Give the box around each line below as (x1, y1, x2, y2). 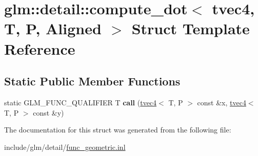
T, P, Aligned (4, 18, 102, 39)
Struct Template (131, 18, 250, 39)
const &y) (33, 107, 64, 118)
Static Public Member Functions (4, 73, 181, 89)
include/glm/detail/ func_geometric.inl (4, 141, 126, 152)
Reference (4, 38, 75, 59)
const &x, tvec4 (197, 97, 246, 107)
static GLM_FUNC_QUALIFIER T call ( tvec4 (4, 97, 157, 107)
